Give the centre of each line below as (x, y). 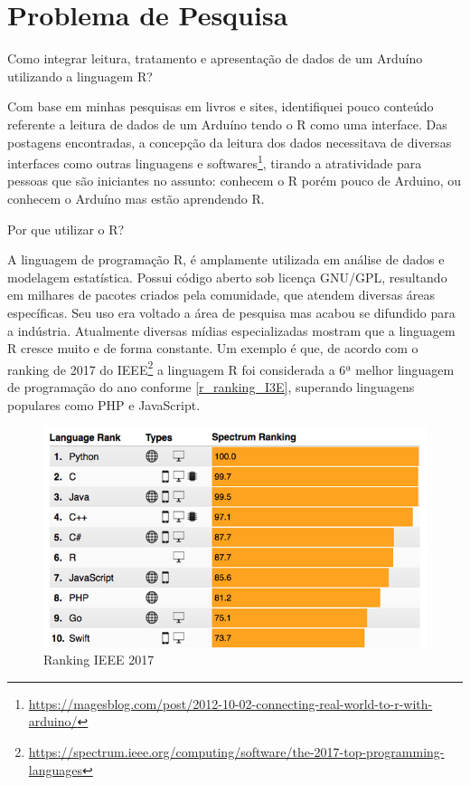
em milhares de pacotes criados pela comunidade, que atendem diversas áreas (221, 295)
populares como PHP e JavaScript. (104, 404)
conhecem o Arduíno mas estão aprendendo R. (136, 198)
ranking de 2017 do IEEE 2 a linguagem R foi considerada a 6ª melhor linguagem (231, 368)
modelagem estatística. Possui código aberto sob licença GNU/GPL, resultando (227, 277)
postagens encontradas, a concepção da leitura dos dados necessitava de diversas (230, 142)
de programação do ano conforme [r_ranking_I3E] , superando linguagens (211, 386)
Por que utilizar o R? (66, 229)
